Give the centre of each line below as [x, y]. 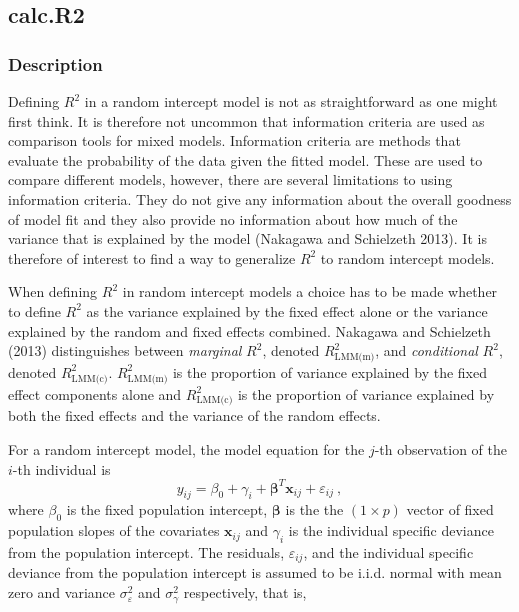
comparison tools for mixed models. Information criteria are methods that [234, 140]
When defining [53, 291]
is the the [314, 509]
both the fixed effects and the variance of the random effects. [194, 415]
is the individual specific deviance [391, 530]
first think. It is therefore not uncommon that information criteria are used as [246, 120]
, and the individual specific [388, 552]
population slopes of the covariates [114, 530]
